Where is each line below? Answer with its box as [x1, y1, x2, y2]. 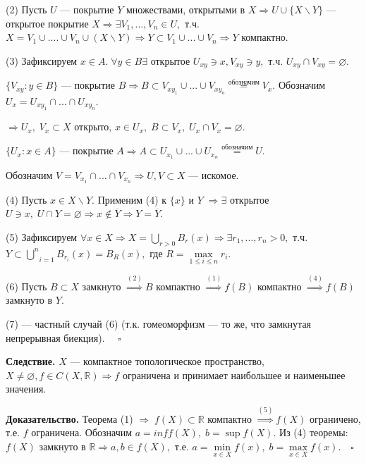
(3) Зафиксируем [6, 53, 78, 68]
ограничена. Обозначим [31, 425, 133, 440]
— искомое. [188, 167, 239, 182]
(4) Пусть [6, 192, 47, 206]
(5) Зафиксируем [6, 229, 78, 244]
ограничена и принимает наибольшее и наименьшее [122, 367, 346, 382]
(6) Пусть [6, 278, 47, 293]
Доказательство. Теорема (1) [6, 411, 133, 426]
